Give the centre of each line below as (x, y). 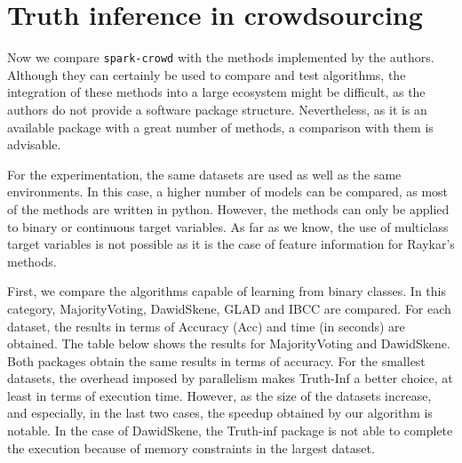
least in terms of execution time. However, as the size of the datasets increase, (219, 395)
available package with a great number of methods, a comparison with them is (220, 127)
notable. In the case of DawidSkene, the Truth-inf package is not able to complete (230, 431)
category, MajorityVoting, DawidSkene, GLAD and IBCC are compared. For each (229, 308)
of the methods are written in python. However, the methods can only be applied (228, 208)
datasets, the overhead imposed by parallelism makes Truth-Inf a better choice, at (230, 378)
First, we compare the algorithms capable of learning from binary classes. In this (227, 291)
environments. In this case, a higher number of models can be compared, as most (228, 192)
